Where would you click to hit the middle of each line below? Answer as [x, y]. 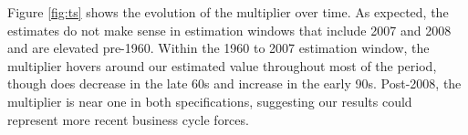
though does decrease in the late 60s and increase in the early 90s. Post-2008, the [234, 83]
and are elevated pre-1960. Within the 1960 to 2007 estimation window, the [218, 48]
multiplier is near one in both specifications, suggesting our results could [210, 101]
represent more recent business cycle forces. [128, 119]
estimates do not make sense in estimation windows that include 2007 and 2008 [229, 30]
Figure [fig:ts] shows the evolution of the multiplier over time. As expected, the [228, 12]
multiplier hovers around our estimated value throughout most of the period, [222, 65]
